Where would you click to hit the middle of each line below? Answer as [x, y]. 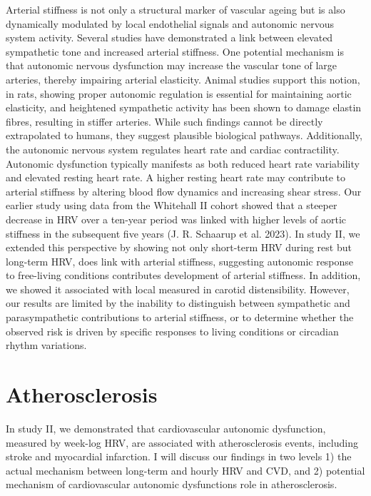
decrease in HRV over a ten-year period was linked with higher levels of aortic [176, 219]
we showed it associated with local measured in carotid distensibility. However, [178, 289]
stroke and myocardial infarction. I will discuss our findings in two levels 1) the [179, 456]
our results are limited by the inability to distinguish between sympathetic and [178, 303]
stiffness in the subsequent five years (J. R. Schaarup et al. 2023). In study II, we [183, 233]
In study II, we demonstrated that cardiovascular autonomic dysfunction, [166, 428]
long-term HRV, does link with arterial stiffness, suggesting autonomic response [180, 261]
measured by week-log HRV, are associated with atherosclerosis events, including [182, 442]
